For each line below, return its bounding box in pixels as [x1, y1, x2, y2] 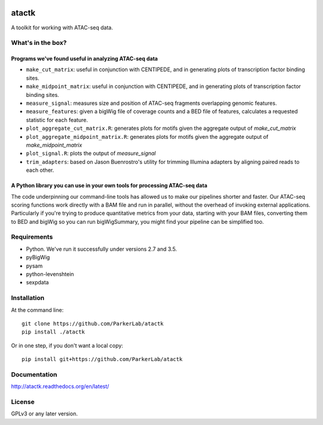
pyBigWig [26, 254, 50, 261]
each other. [26, 166, 54, 174]
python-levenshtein [26, 271, 74, 278]
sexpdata [26, 279, 49, 286]
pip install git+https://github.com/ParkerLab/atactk [22, 356, 182, 363]
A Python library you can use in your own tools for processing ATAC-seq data [11, 182, 208, 189]
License [11, 398, 35, 406]
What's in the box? [11, 39, 67, 47]
